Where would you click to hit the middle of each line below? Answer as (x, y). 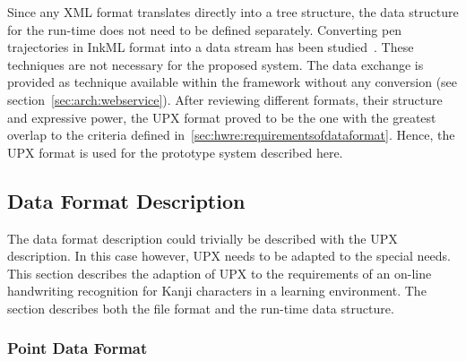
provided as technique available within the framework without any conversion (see (233, 82)
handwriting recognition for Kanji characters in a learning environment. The (217, 291)
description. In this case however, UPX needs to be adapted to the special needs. (229, 256)
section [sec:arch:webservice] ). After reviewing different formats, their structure (225, 99)
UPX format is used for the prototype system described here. (175, 152)
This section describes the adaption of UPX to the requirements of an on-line (220, 273)
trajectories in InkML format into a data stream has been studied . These (211, 47)
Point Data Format (78, 348)
